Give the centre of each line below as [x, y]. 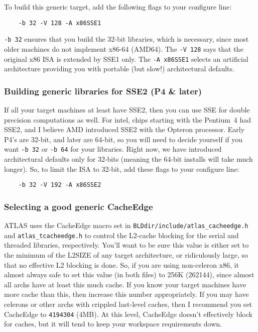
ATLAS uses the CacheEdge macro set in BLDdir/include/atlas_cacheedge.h [126, 225]
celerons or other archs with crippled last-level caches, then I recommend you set [128, 304]
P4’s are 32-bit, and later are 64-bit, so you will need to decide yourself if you [123, 139]
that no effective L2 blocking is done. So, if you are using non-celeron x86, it [121, 264]
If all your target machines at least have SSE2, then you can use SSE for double [127, 110]
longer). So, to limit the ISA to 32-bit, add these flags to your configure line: [122, 169]
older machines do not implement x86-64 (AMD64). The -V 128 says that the [124, 48]
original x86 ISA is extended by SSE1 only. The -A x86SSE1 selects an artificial [126, 59]
